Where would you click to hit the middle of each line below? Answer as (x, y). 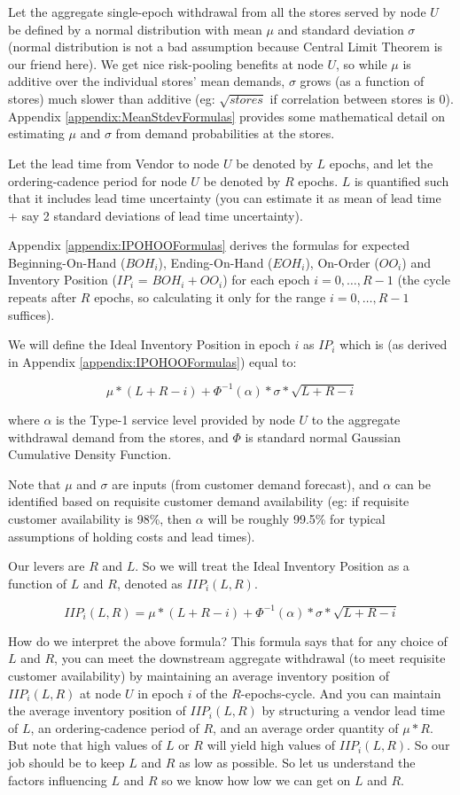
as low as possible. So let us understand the (297, 762)
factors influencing (58, 779)
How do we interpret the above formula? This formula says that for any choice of (228, 640)
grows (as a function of (362, 81)
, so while (362, 63)
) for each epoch (266, 280)
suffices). (31, 314)
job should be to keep (66, 762)
